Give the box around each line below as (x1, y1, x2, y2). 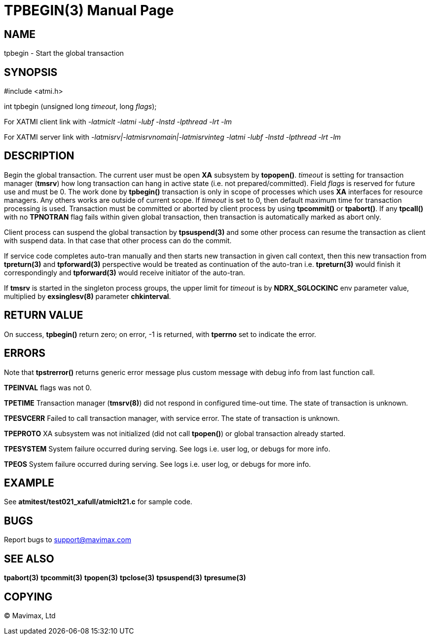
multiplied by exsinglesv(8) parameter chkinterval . (4, 292, 171, 301)
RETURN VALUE (4, 309, 83, 322)
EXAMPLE (4, 476, 54, 489)
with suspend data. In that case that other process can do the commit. (4, 236, 232, 245)
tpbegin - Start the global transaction (4, 49, 124, 58)
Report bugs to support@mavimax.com (4, 535, 131, 544)
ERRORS (4, 347, 46, 360)
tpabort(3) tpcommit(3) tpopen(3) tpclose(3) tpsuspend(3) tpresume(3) (4, 573, 246, 582)
